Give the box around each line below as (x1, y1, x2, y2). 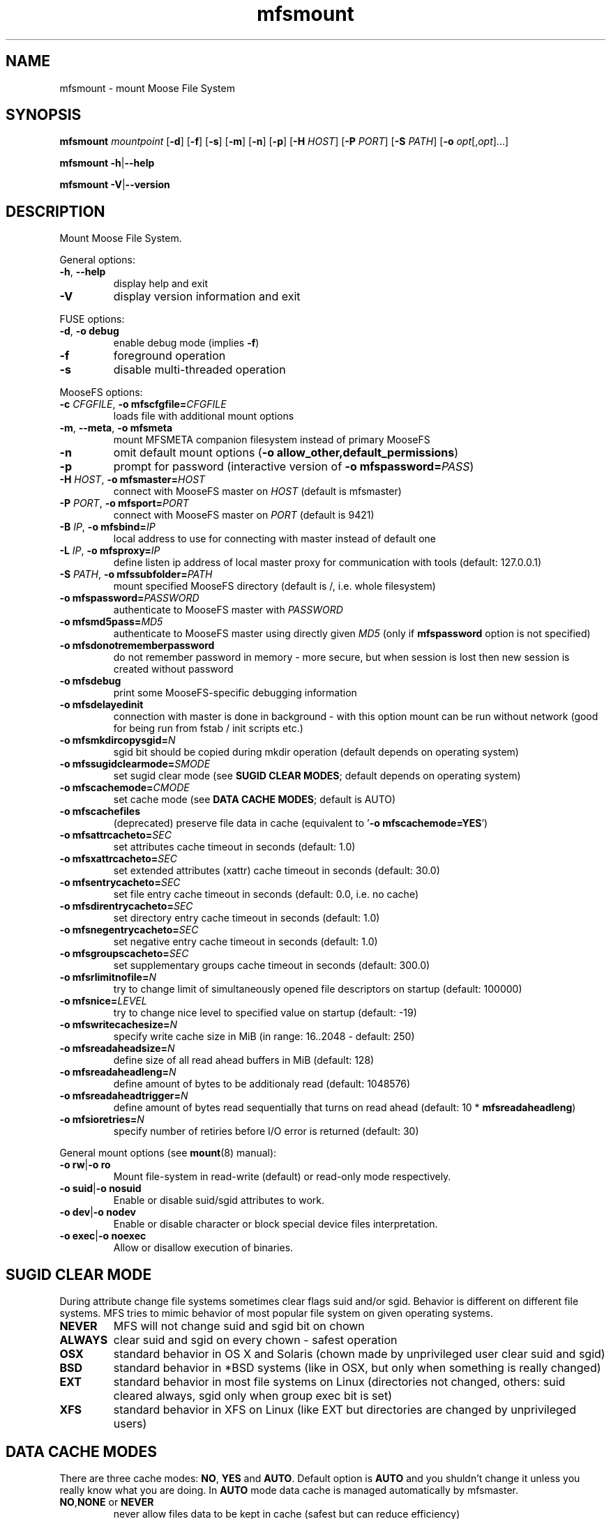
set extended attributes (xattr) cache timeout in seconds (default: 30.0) (113, 864, 440, 877)
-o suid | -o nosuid (59, 1182, 142, 1195)
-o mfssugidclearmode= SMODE (59, 758, 211, 770)
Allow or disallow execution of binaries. (113, 1242, 294, 1254)
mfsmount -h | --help (59, 157, 155, 169)
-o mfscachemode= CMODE (59, 781, 190, 794)
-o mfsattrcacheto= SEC (59, 829, 172, 841)
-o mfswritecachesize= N (59, 1018, 178, 1031)
